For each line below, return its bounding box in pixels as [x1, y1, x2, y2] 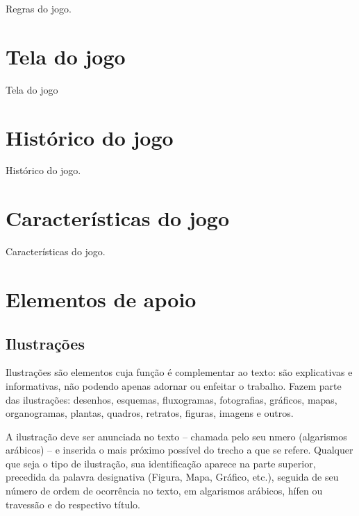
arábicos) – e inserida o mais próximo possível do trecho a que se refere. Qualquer [6, 442, 353, 457]
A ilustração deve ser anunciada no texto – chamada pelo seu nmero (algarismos [6, 429, 347, 443]
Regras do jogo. [6, 1, 72, 15]
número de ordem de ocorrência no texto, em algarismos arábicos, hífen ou [6, 483, 323, 498]
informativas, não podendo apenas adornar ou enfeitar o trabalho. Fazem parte [6, 378, 342, 393]
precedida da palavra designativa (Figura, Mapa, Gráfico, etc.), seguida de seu [6, 470, 339, 484]
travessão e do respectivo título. [6, 497, 140, 511]
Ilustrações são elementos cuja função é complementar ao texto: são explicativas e [6, 365, 353, 379]
